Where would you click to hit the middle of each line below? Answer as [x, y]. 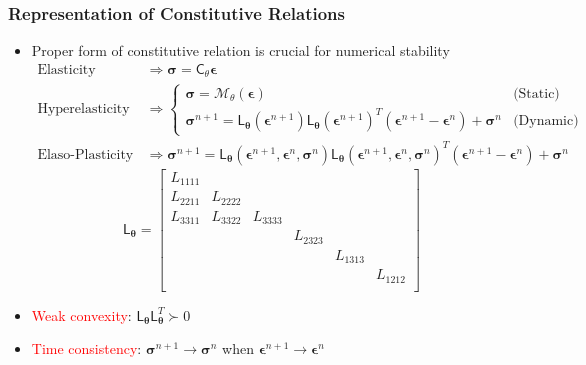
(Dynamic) [546, 121]
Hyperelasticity [83, 108]
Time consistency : [86, 348]
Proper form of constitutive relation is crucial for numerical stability [240, 50]
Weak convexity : [81, 314]
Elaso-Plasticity [85, 154]
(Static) [536, 93]
